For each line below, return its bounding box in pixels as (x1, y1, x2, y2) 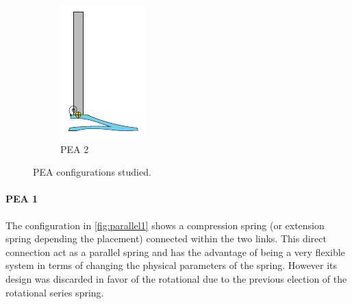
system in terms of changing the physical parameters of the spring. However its (5, 258, 338, 272)
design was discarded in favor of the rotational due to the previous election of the (5, 271, 347, 285)
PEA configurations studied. (33, 165, 151, 179)
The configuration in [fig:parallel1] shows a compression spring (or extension (5, 218, 325, 232)
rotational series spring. (5, 285, 104, 299)
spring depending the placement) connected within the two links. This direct (5, 231, 327, 246)
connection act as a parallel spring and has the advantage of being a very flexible (5, 244, 345, 259)
